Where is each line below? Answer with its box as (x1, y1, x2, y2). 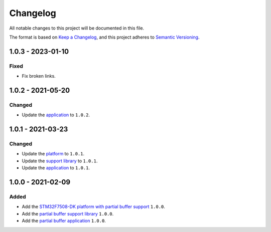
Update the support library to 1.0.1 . (22, 158, 98, 164)
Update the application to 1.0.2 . (22, 112, 90, 118)
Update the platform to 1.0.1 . (22, 151, 85, 157)
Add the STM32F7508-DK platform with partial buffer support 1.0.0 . (22, 203, 166, 210)
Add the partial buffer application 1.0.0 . (22, 218, 106, 224)
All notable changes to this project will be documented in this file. (9, 25, 145, 31)
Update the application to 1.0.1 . (22, 165, 90, 171)
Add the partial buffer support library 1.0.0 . (22, 210, 114, 216)
